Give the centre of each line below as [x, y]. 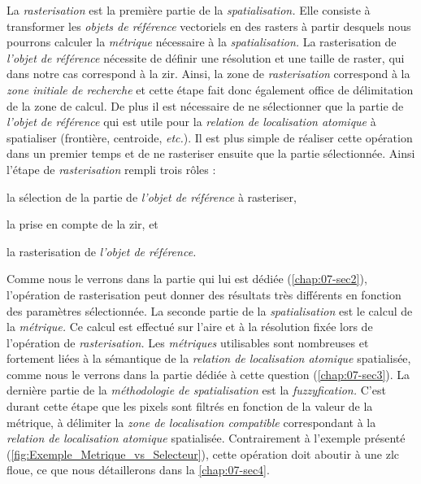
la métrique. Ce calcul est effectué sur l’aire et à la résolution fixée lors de [190, 327]
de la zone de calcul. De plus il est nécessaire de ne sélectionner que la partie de [205, 105]
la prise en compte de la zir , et [82, 224]
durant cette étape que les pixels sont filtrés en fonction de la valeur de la [190, 406]
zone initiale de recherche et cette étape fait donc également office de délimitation [210, 89]
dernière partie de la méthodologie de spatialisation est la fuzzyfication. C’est [196, 390]
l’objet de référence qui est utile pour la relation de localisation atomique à [191, 122]
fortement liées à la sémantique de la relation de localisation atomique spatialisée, [209, 358]
